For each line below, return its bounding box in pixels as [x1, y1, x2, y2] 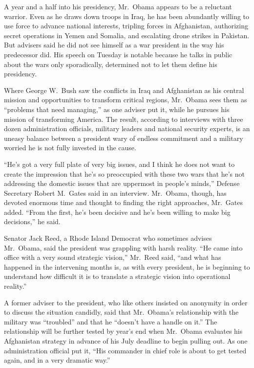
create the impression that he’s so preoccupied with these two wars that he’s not [4, 168, 245, 179]
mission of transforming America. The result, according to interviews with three [4, 114, 243, 124]
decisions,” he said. [4, 216, 61, 227]
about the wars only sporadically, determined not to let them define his [4, 59, 217, 69]
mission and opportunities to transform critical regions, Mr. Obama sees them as [4, 94, 247, 105]
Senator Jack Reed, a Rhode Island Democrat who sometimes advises [4, 233, 212, 243]
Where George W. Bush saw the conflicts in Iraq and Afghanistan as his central [4, 85, 244, 95]
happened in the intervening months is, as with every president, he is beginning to [4, 261, 250, 272]
